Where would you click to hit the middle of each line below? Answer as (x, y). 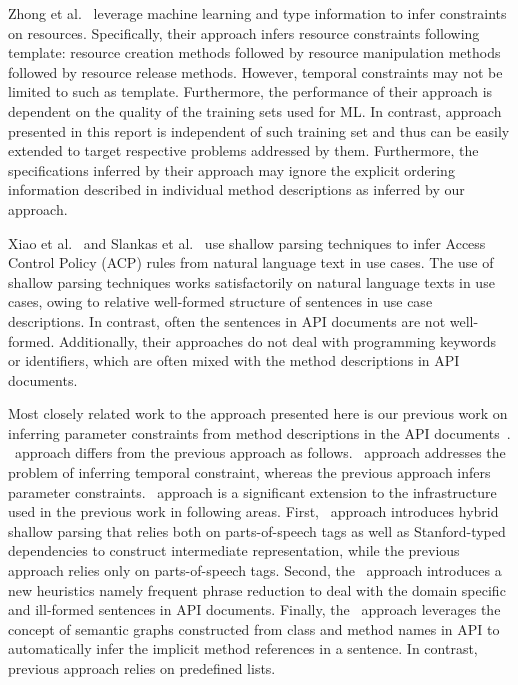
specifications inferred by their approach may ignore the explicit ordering (231, 169)
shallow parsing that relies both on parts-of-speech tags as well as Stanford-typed (257, 530)
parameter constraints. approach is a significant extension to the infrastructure (252, 491)
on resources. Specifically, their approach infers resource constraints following (244, 32)
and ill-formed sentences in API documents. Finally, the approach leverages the (254, 609)
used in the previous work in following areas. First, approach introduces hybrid (253, 511)
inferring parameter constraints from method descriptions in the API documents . (259, 432)
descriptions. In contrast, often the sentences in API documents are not (227, 320)
